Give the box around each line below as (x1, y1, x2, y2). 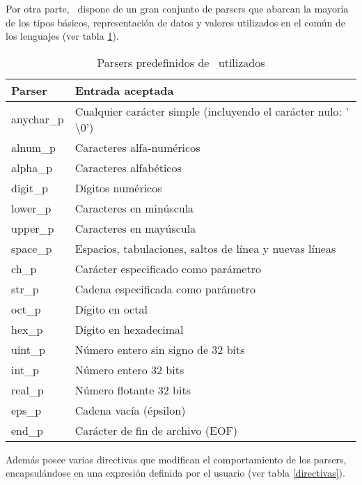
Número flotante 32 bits (74, 381, 191, 398)
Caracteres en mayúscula (74, 220, 196, 236)
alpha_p (11, 159, 53, 176)
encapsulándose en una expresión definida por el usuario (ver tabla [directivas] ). (6, 465, 345, 480)
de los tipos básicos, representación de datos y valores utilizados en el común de (6, 15, 345, 29)
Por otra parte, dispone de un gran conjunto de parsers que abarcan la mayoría (6, 1, 349, 15)
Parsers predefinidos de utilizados (97, 54, 265, 70)
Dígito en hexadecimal (74, 321, 184, 337)
